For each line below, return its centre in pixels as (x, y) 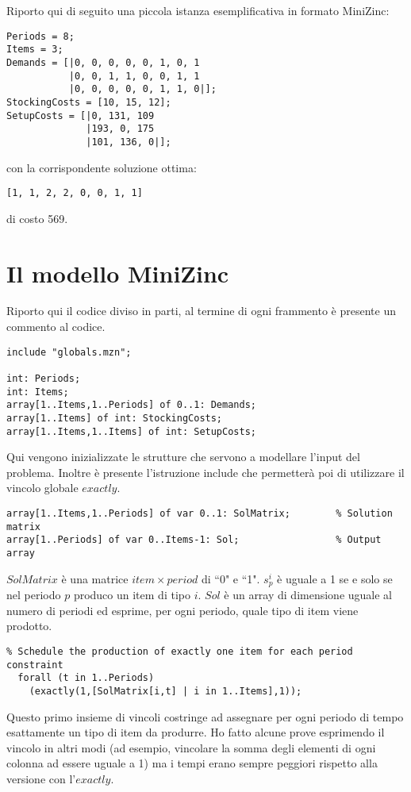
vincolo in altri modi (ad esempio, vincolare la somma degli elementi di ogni (191, 747)
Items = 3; (35, 50)
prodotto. (29, 626)
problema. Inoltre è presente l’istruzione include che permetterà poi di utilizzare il (205, 472)
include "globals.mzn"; (69, 352)
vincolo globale (42, 488)
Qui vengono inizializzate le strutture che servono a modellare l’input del (183, 457)
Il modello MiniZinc (118, 273)
